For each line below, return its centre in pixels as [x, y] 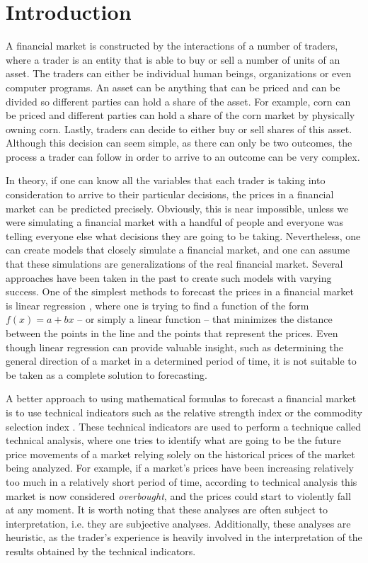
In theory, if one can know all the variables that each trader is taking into [166, 180]
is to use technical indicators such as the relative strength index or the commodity [184, 412]
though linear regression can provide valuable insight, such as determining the [174, 347]
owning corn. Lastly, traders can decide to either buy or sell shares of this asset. [179, 129]
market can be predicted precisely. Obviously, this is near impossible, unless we [177, 208]
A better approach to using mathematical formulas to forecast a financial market [181, 398]
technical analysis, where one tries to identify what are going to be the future [173, 440]
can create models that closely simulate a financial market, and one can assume [178, 250]
